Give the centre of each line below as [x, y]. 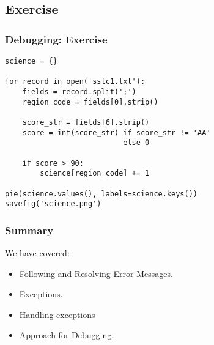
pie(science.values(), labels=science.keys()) [101, 194]
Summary [29, 230]
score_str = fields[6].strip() [86, 122]
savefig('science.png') [53, 204]
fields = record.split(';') [79, 91]
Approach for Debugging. [67, 335]
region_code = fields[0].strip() [90, 102]
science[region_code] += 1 [95, 173]
